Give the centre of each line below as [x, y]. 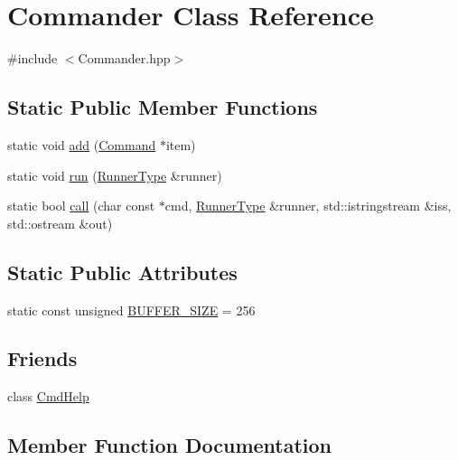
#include [33, 58]
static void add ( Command [82, 144]
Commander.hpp [124, 58]
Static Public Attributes [122, 272]
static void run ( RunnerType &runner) [115, 175]
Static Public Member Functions [163, 107]
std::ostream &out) [60, 223]
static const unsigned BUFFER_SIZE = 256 [131, 310]
